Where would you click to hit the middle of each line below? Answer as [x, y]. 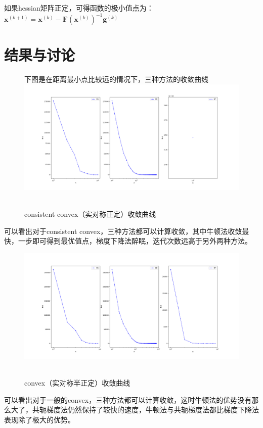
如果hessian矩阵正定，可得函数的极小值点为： [79, 8]
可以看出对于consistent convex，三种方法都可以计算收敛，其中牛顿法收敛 [123, 231]
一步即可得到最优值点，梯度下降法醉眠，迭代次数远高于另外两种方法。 [135, 241]
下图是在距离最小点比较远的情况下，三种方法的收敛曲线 [116, 79]
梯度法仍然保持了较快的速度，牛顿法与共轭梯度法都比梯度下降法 [152, 410]
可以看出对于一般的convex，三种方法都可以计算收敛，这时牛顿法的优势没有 [128, 399]
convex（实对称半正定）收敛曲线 [77, 383]
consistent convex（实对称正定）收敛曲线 [90, 214]
